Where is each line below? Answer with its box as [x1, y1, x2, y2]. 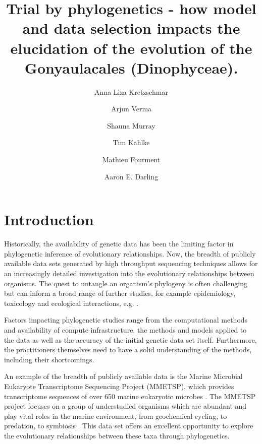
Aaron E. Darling [104, 171, 159, 181]
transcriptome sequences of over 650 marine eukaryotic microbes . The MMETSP [4, 391, 256, 401]
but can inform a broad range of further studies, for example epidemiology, [4, 288, 236, 298]
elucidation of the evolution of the [10, 37, 252, 58]
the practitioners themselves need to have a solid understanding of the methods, [4, 344, 252, 355]
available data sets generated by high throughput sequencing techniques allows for [4, 258, 258, 269]
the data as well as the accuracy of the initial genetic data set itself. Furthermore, [4, 334, 257, 345]
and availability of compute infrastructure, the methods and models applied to [4, 324, 247, 335]
